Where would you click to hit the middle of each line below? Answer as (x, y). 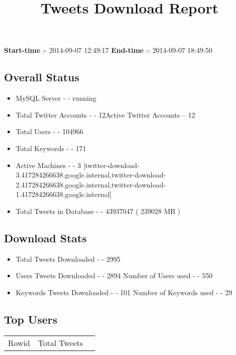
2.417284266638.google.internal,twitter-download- (91, 184)
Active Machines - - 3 (48, 165)
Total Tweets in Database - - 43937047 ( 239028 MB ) (98, 211)
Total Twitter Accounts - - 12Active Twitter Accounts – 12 (105, 114)
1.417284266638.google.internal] (63, 194)
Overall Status (42, 77)
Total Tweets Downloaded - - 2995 (68, 259)
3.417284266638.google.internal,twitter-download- (91, 175)
